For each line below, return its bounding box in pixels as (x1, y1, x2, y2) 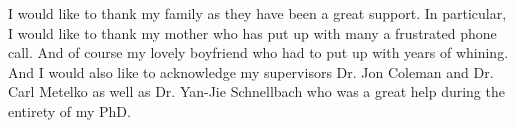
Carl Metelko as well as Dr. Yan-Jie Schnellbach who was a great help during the (8, 81, 505, 102)
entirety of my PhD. (8, 100, 131, 121)
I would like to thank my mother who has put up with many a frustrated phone (8, 22, 497, 43)
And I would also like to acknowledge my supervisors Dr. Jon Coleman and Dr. (8, 61, 494, 82)
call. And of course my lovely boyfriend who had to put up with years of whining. (8, 42, 509, 63)
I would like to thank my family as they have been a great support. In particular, (8, 3, 507, 23)
